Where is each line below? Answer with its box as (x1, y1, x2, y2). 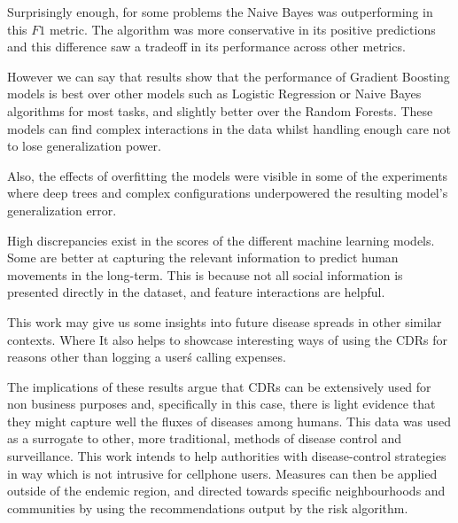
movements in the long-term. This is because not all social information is (7, 265, 403, 284)
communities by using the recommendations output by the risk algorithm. (7, 498, 408, 517)
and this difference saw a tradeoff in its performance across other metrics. (7, 37, 406, 56)
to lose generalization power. (7, 137, 161, 155)
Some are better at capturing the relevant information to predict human (7, 248, 399, 267)
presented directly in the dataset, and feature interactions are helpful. (7, 283, 385, 301)
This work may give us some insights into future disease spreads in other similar (7, 312, 442, 331)
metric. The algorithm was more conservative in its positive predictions (49, 20, 436, 38)
